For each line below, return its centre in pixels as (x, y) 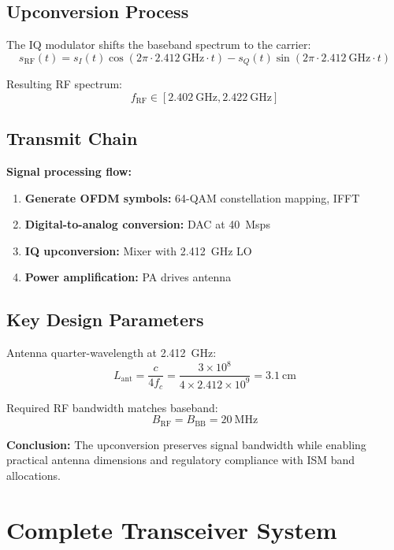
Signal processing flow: (69, 171)
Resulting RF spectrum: (64, 84)
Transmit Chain (72, 138)
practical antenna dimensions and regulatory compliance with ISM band (181, 460)
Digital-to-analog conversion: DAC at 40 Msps (147, 224)
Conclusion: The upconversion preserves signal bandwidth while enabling (186, 444)
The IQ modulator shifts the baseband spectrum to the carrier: (159, 45)
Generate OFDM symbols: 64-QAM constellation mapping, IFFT (192, 197)
